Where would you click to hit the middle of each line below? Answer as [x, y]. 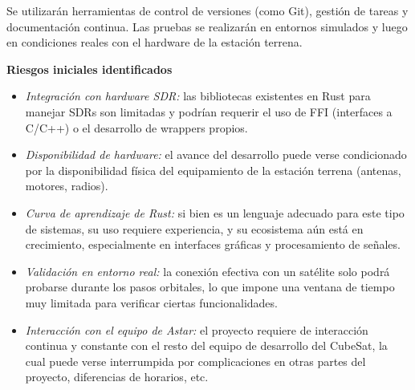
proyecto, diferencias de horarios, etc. [117, 377]
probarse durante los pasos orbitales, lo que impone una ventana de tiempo [210, 287]
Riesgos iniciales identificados [90, 69]
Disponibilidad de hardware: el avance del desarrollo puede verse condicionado [216, 154]
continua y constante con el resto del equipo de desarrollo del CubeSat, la [206, 345]
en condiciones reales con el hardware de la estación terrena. [155, 42]
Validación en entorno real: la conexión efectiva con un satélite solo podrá [207, 271]
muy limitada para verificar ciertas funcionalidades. [151, 302]
